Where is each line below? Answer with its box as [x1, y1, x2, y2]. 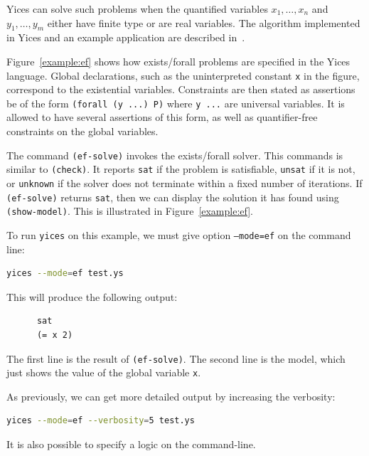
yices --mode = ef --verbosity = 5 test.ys [6, 415, 195, 426]
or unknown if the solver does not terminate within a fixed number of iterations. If [6, 175, 363, 190]
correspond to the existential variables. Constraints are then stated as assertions [6, 82, 355, 97]
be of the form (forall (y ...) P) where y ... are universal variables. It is [6, 95, 345, 110]
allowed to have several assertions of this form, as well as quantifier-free [6, 110, 318, 124]
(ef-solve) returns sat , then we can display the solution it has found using [6, 189, 339, 204]
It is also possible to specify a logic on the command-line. [6, 437, 256, 452]
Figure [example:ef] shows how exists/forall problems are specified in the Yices [6, 53, 351, 68]
